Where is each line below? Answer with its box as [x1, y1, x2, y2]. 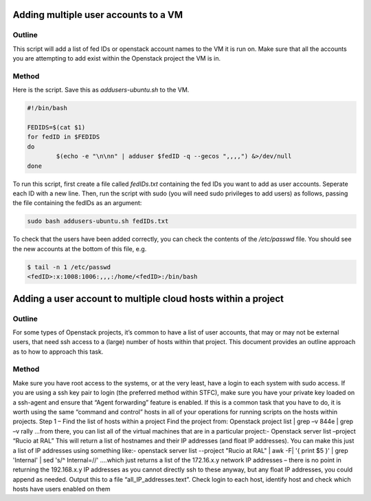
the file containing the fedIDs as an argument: [12, 199, 142, 207]
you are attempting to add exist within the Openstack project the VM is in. [12, 54, 221, 63]
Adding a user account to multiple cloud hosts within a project [12, 292, 284, 304]
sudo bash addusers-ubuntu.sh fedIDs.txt [27, 217, 169, 225]
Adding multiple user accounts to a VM [12, 9, 183, 21]
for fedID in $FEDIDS [27, 133, 100, 141]
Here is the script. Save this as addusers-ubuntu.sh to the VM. [12, 86, 190, 94]
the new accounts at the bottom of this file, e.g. [12, 244, 147, 253]
